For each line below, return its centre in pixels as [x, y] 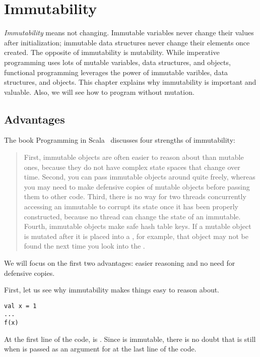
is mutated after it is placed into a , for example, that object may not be [136, 236]
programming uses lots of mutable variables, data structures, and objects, [117, 62]
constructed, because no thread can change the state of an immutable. [132, 216]
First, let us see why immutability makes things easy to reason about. [112, 290]
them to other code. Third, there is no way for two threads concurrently [135, 196]
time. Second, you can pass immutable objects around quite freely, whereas [140, 177]
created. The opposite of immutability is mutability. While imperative [112, 52]
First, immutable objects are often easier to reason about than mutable [134, 157]
